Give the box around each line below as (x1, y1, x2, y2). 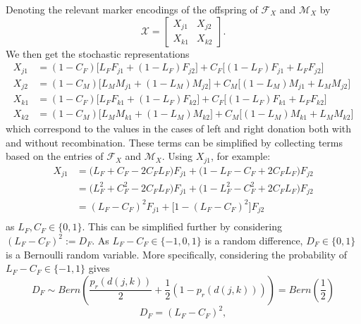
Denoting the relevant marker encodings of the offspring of (6, 2, 258, 16)
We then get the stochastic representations (6, 46, 190, 61)
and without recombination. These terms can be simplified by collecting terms (6, 135, 343, 149)
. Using (161, 149, 193, 163)
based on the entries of (6, 149, 104, 163)
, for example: (211, 149, 271, 163)
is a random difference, (204, 232, 303, 247)
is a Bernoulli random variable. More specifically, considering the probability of (6, 247, 348, 261)
